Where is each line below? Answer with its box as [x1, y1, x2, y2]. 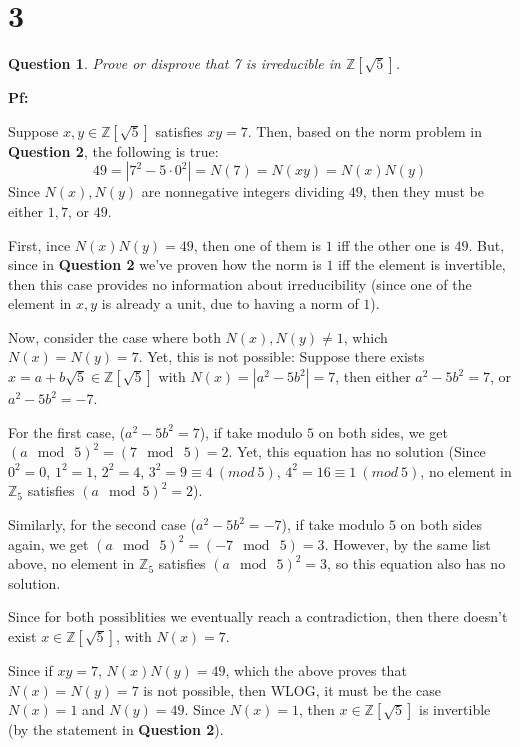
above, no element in [8, 553, 135, 574]
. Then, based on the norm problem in [247, 120, 482, 141]
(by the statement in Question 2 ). [8, 719, 224, 740]
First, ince [8, 234, 71, 255]
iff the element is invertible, [338, 254, 506, 275]
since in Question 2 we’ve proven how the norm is [8, 254, 322, 275]
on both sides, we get [318, 421, 448, 442]
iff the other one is [337, 234, 450, 255]
